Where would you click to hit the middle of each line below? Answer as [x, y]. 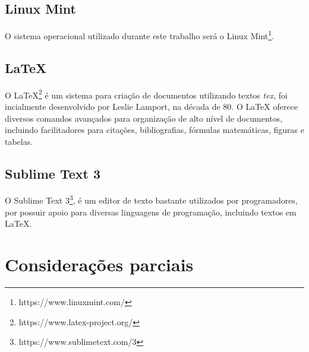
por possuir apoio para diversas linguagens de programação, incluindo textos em [151, 212]
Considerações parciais [99, 264]
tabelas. [19, 141]
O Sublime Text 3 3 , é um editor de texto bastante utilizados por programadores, [151, 199]
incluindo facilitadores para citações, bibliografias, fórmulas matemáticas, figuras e [154, 130]
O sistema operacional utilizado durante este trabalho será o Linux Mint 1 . [139, 35]
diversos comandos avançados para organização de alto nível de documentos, [144, 118]
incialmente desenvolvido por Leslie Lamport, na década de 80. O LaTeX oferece [152, 106]
